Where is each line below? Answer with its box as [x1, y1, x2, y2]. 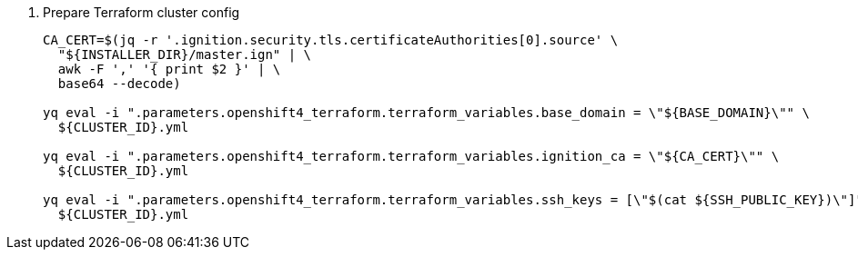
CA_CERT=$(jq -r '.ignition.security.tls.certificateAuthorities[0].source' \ [43, 33, 619, 47]
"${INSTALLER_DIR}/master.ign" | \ [57, 47, 312, 62]
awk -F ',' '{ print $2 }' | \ [57, 62, 281, 76]
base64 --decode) [57, 76, 181, 91]
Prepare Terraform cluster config [43, 5, 240, 20]
